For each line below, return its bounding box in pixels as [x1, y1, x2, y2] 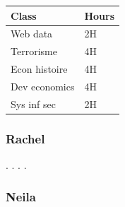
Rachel [6, 129, 45, 147]
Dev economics [11, 78, 75, 93]
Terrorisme [11, 44, 57, 59]
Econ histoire [11, 61, 68, 76]
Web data [11, 26, 53, 41]
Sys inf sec [11, 96, 56, 111]
